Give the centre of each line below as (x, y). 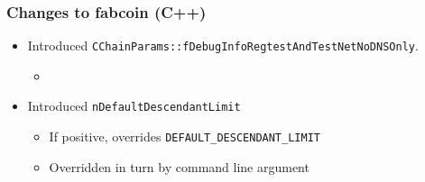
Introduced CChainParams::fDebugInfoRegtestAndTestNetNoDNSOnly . (223, 45)
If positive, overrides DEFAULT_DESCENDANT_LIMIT (185, 136)
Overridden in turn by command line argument (179, 166)
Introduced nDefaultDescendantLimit (134, 106)
